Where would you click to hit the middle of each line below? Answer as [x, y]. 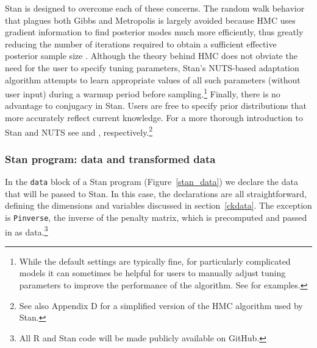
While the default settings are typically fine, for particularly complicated [155, 261]
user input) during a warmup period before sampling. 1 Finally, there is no [143, 93]
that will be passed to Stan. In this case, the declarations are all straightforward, [156, 193]
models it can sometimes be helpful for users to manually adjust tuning [152, 273]
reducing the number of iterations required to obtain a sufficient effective [141, 43]
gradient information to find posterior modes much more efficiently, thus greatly [154, 32]
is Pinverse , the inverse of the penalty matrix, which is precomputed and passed [156, 217]
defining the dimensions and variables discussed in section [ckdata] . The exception [158, 205]
